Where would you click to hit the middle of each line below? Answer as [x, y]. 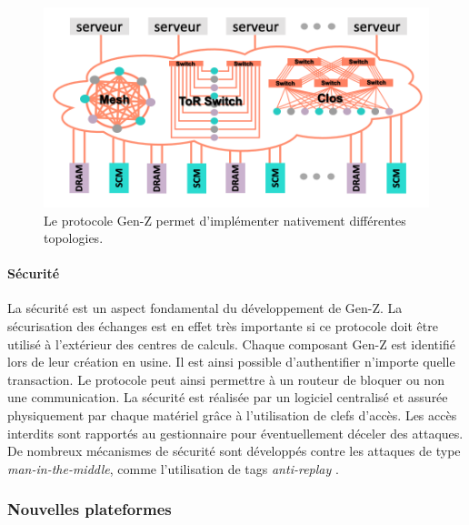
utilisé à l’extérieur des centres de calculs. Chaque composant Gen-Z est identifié [231, 343]
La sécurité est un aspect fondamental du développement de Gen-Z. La [205, 308]
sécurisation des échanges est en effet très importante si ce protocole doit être [223, 326]
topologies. [74, 238]
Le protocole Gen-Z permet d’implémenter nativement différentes [225, 220]
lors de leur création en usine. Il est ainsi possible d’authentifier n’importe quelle [231, 362]
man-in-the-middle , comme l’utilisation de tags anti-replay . [173, 468]
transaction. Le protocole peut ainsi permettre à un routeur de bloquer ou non [226, 379]
